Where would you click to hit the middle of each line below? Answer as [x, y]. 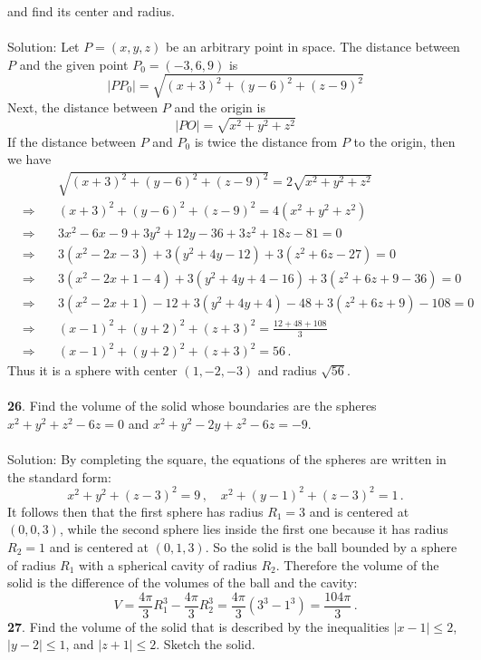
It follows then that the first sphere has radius [135, 511]
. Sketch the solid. [206, 644]
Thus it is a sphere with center [92, 370]
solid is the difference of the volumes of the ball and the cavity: [183, 582]
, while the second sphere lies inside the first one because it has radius [254, 529]
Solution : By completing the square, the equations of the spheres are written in [227, 459]
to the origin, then [404, 141]
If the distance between [72, 141]
